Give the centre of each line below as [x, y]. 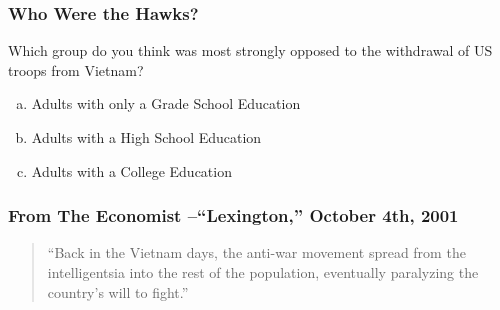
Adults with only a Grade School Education [166, 103]
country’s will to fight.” [118, 291]
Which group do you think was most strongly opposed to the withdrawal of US [250, 50]
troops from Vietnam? [76, 69]
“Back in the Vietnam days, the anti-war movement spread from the [256, 252]
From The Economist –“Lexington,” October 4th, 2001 [233, 215]
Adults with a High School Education [146, 137]
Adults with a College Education [131, 170]
